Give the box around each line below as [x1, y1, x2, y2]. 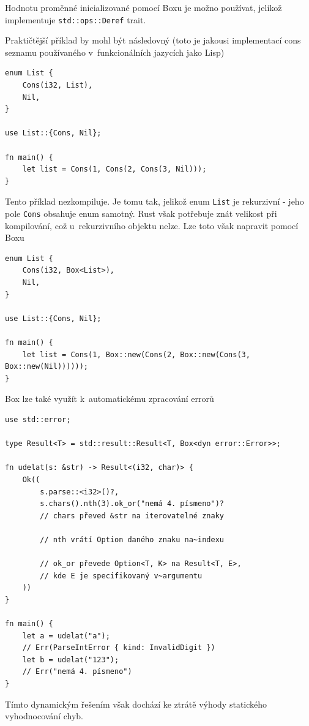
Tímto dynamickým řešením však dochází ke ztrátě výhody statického [5, 697, 267, 710]
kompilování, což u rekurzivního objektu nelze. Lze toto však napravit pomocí [5, 219, 299, 232]
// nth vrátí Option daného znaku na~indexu [40, 535, 224, 544]
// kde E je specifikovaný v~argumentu [40, 571, 203, 580]
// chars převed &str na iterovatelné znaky [40, 511, 224, 520]
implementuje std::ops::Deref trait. [5, 13, 146, 26]
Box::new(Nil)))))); [5, 362, 89, 371]
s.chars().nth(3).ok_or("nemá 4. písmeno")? [40, 499, 224, 509]
